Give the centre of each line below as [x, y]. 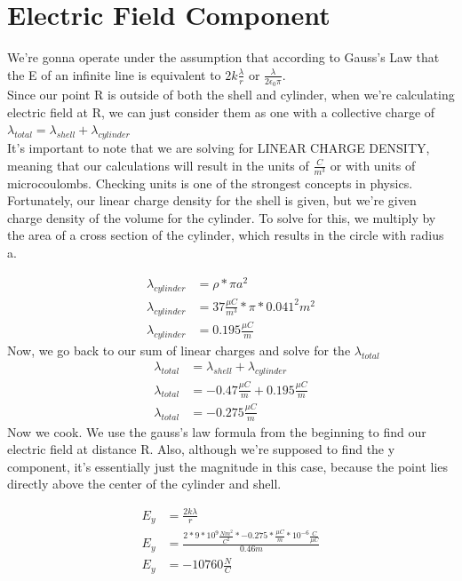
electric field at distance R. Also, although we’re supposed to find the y [201, 449]
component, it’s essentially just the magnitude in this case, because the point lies [228, 466]
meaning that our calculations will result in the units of [158, 165]
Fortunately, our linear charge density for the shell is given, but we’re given [212, 200]
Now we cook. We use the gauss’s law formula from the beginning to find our [217, 431]
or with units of [373, 165]
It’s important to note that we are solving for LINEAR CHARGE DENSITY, [219, 147]
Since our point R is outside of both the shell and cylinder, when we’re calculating [231, 94]
